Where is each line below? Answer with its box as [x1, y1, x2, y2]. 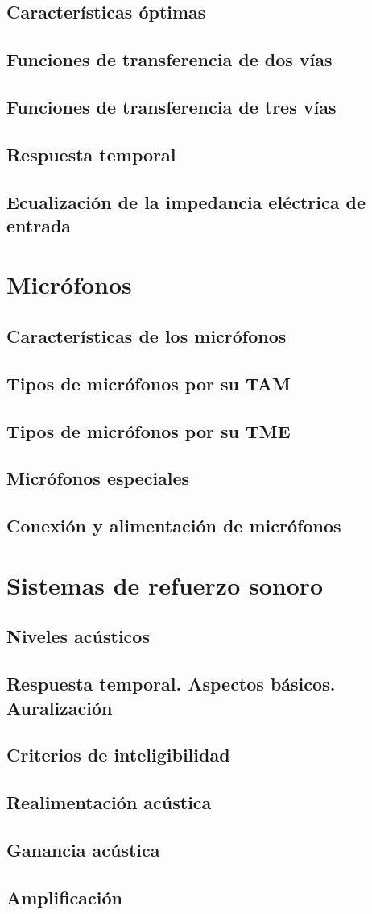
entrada [6, 212, 72, 237]
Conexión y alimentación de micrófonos [6, 513, 341, 538]
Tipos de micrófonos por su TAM [6, 370, 291, 395]
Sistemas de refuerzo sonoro [6, 568, 324, 601]
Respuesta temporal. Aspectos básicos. [6, 671, 336, 696]
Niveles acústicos [6, 624, 150, 649]
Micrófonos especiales [6, 465, 190, 490]
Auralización [6, 695, 113, 720]
